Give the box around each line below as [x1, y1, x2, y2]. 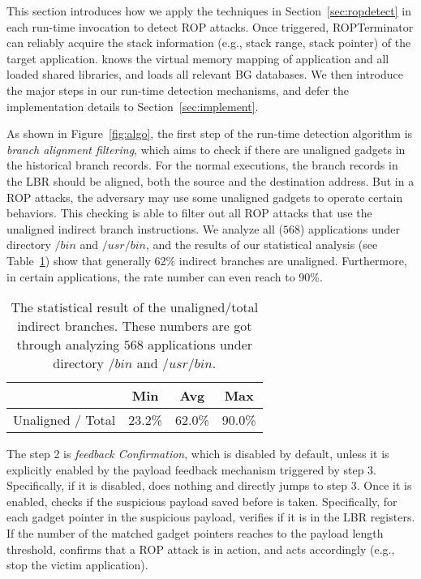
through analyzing [16, 335, 120, 354]
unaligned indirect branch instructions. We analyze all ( [6, 220, 283, 237]
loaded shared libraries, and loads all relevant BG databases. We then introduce [6, 66, 403, 83]
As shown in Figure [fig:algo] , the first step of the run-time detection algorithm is [6, 125, 413, 142]
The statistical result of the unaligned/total [11, 298, 259, 317]
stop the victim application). [6, 556, 148, 573]
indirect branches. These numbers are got [17, 316, 252, 336]
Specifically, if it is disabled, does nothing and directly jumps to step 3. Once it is [6, 477, 412, 494]
